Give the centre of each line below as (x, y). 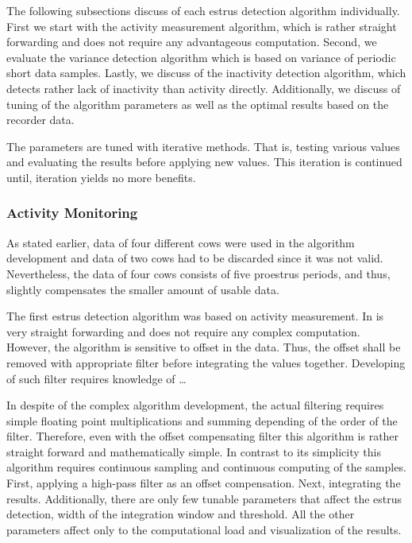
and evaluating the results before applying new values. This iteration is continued (204, 162)
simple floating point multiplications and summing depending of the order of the (202, 420)
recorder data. (40, 120)
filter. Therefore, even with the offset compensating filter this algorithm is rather (203, 436)
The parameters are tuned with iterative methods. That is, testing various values (203, 146)
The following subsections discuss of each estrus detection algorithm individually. (203, 10)
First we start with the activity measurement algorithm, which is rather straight (202, 26)
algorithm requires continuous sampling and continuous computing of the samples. (206, 467)
